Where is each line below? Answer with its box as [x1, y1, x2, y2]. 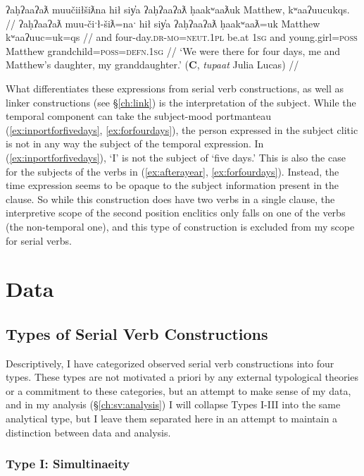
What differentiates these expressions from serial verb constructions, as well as [6, 80, 344, 95]
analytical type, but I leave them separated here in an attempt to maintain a [6, 411, 338, 426]
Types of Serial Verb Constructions [6, 322, 268, 344]
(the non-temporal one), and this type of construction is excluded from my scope [6, 219, 355, 233]
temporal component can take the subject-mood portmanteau [6, 109, 271, 123]
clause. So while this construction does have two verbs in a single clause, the [6, 191, 335, 206]
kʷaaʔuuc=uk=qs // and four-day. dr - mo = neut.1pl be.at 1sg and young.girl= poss [6, 30, 358, 44]
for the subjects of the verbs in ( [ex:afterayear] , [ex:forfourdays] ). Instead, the [6, 164, 339, 178]
